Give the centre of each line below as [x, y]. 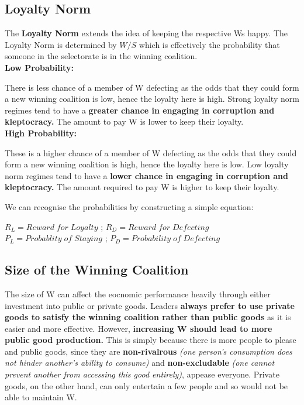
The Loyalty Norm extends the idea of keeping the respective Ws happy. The [146, 33]
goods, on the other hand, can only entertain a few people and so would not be [146, 385]
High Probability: [41, 133]
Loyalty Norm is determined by [61, 44]
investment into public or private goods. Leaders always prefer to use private [150, 305]
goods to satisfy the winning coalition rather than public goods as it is [148, 317]
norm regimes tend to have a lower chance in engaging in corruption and [146, 175]
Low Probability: [39, 67]
